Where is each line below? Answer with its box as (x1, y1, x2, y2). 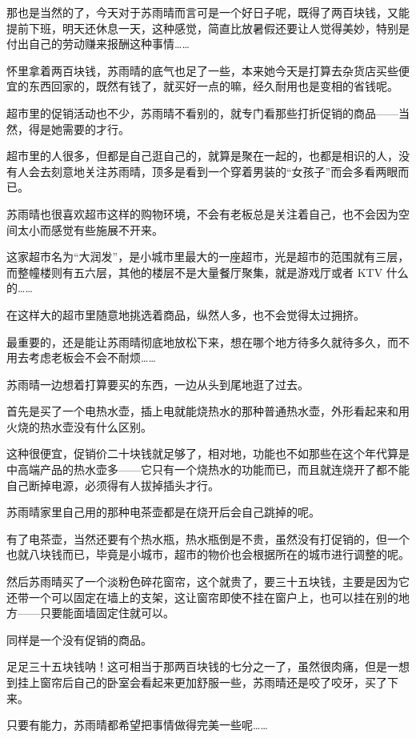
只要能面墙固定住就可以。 (39, 604, 174, 621)
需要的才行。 (62, 120, 130, 137)
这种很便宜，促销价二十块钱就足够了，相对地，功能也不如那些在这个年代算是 (6, 445, 410, 462)
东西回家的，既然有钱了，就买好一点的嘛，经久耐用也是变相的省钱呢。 (28, 78, 398, 94)
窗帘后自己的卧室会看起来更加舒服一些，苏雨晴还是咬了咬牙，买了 (39, 674, 387, 690)
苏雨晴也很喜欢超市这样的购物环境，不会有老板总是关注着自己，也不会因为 (6, 205, 398, 222)
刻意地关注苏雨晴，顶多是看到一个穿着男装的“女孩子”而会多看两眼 (50, 162, 398, 179)
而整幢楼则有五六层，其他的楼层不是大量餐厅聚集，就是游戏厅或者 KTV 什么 (6, 263, 409, 280)
